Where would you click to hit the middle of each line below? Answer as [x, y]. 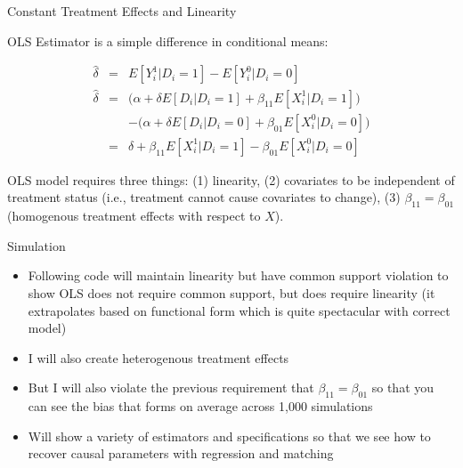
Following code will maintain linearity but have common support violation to [238, 275]
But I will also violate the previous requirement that [171, 387]
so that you [403, 387]
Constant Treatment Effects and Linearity [122, 11]
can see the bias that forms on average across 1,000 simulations [200, 406]
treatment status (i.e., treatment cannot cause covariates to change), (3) [204, 197]
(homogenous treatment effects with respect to [134, 216]
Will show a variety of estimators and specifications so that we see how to [229, 436]
